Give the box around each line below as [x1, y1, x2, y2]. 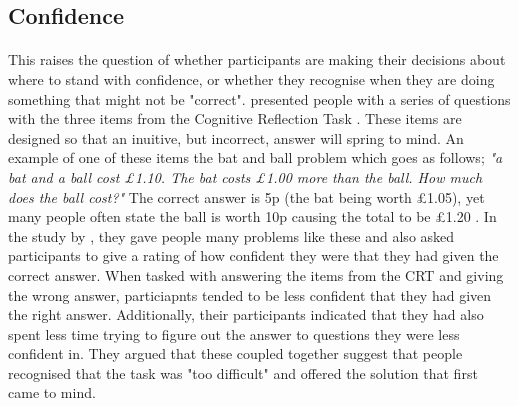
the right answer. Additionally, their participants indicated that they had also [8, 304, 484, 325]
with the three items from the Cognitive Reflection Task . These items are [8, 108, 462, 129]
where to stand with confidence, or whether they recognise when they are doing [8, 68, 495, 89]
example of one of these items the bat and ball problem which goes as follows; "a [8, 147, 503, 168]
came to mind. [8, 382, 96, 403]
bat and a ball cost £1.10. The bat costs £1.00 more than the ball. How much [8, 166, 483, 187]
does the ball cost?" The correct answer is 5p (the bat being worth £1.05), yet [8, 186, 485, 207]
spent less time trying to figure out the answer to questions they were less [8, 323, 460, 344]
